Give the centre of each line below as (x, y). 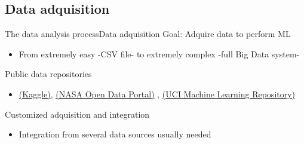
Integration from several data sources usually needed (115, 134)
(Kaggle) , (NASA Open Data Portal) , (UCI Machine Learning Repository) (157, 94)
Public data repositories (48, 74)
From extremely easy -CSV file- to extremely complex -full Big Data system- (159, 53)
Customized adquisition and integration (77, 114)
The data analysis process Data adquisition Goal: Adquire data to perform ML (148, 34)
